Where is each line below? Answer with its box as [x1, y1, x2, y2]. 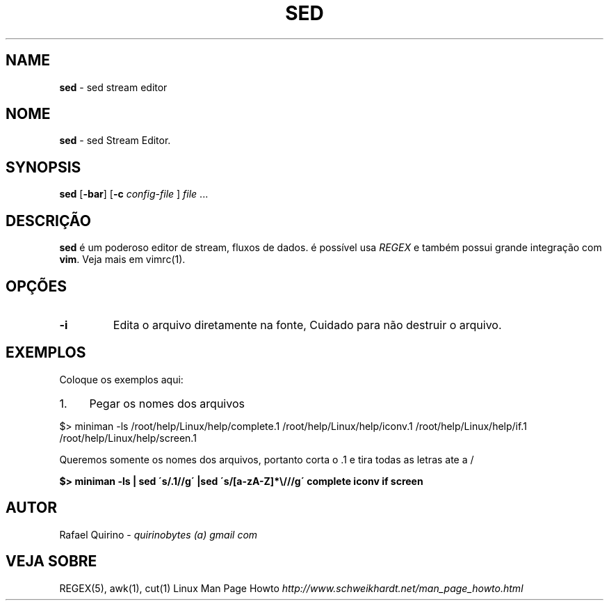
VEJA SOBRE [6, 552, 97, 571]
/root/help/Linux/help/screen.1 [59, 431, 197, 444]
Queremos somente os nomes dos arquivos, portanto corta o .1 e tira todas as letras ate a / [59, 453, 474, 465]
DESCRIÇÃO [6, 212, 91, 230]
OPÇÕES [6, 277, 67, 295]
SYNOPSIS [6, 158, 81, 176]
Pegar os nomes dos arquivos [89, 396, 245, 410]
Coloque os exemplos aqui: [59, 373, 184, 385]
